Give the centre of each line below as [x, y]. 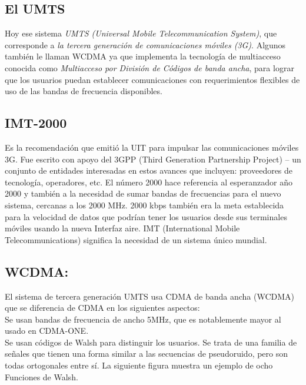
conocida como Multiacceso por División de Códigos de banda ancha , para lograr [149, 67]
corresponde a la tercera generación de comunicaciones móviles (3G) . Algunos [145, 44]
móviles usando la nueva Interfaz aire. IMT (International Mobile [122, 228]
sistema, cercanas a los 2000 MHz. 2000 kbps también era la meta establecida [144, 205]
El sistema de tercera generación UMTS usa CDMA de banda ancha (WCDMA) [150, 296]
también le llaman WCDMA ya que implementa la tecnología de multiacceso [143, 56]
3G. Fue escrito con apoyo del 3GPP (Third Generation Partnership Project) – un [153, 159]
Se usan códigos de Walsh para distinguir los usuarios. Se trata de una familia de [151, 342]
